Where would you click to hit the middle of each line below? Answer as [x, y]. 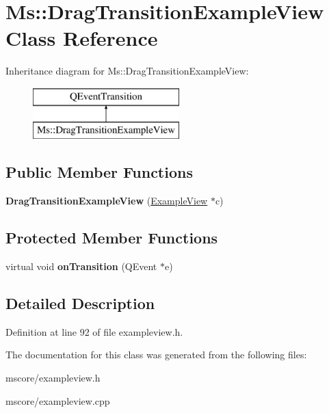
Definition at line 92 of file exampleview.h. [94, 331]
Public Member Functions [99, 172]
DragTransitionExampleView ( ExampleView [107, 201]
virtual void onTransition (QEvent [81, 266]
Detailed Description [80, 303]
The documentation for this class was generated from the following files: [156, 355]
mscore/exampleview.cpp [58, 400]
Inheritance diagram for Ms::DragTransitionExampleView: [127, 71]
